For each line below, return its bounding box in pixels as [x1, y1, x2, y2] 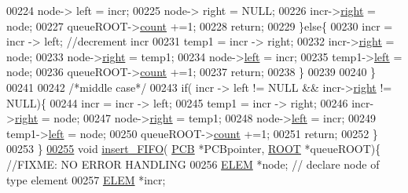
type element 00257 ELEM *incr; [6, 171, 166, 188]
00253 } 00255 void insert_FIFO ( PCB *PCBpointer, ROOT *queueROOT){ [6, 140, 381, 157]
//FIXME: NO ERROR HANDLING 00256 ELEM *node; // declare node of [6, 155, 380, 172]
